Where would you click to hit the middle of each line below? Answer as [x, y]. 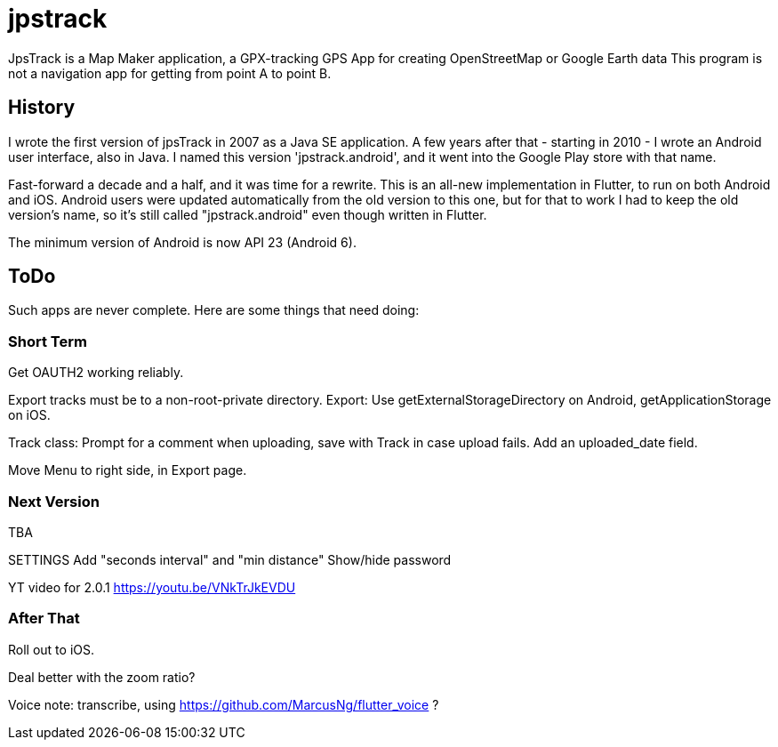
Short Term [48, 341]
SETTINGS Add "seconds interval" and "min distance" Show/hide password [230, 559]
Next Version [54, 501]
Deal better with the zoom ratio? [102, 677]
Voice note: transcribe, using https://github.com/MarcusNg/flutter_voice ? [224, 704]
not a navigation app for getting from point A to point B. [170, 73]
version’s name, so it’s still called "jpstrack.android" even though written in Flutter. [248, 214]
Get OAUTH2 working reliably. [96, 373]
